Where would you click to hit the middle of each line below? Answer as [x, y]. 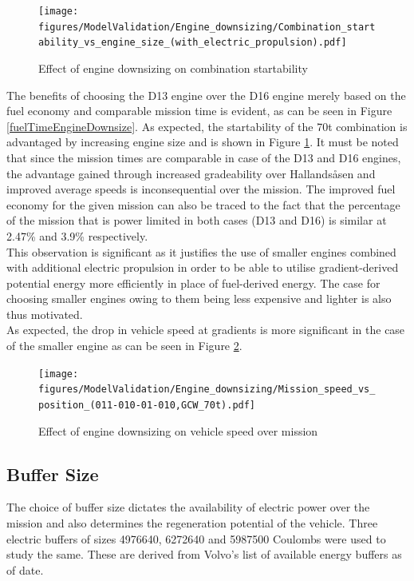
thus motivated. [45, 314]
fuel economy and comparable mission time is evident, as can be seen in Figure [199, 111]
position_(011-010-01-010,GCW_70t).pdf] [147, 405]
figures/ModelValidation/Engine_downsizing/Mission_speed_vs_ [207, 390]
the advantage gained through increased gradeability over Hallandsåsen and [191, 173]
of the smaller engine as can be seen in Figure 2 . [124, 346]
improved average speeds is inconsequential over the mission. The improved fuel [201, 189]
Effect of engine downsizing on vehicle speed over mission [178, 430]
